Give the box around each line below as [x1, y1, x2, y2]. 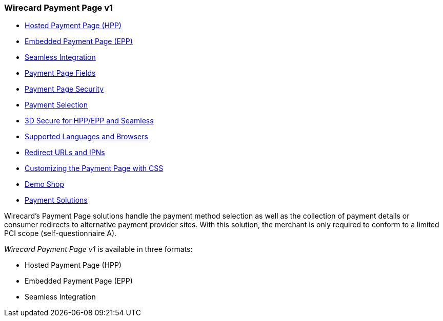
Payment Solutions [25, 196, 88, 205]
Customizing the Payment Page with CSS [25, 164, 164, 173]
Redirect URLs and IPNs [25, 148, 105, 157]
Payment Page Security [25, 84, 104, 94]
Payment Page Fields [25, 69, 96, 78]
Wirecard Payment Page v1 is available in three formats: [4, 245, 193, 254]
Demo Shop [25, 180, 65, 189]
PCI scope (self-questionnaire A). [4, 229, 117, 238]
